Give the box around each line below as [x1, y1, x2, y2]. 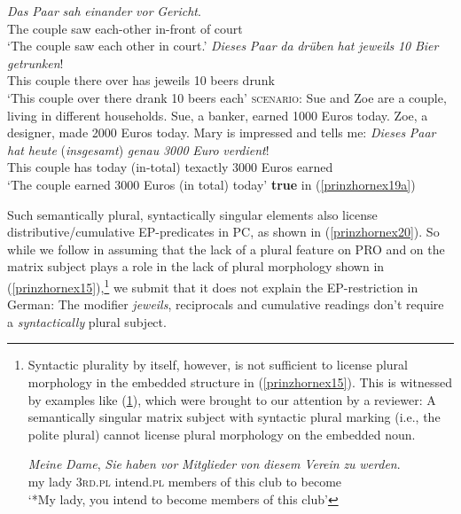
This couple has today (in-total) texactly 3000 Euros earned [7, 158, 333, 176]
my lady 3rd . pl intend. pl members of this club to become [27, 471, 342, 490]
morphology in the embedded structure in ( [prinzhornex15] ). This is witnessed [27, 372, 452, 391]
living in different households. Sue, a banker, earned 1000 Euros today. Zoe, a [7, 105, 428, 124]
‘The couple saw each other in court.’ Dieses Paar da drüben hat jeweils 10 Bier [7, 36, 439, 55]
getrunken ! [7, 53, 64, 72]
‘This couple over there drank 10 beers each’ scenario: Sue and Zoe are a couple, [7, 88, 447, 106]
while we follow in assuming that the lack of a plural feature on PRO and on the [7, 239, 445, 258]
